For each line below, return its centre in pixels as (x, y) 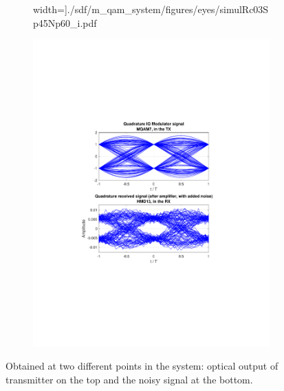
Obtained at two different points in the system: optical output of (142, 366)
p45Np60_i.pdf (65, 22)
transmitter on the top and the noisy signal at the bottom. (129, 379)
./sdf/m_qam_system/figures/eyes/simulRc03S (168, 9)
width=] (50, 9)
